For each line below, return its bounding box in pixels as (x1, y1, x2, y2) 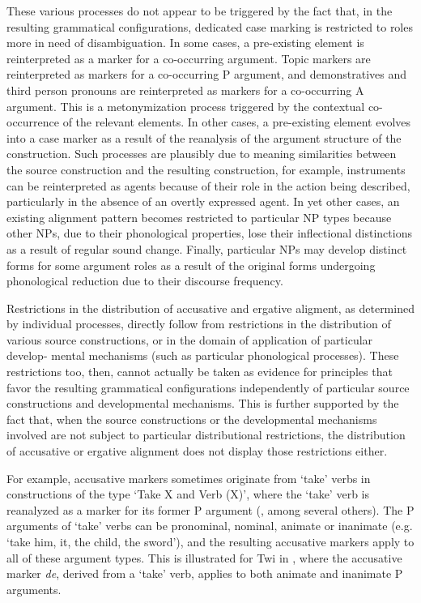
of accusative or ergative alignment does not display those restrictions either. (6, 443, 388, 460)
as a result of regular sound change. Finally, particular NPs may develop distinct (6, 240, 407, 257)
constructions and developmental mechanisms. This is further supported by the (6, 395, 399, 412)
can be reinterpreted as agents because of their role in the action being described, (6, 177, 410, 194)
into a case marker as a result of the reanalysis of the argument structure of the (6, 129, 402, 146)
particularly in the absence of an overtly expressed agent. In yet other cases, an (6, 193, 400, 210)
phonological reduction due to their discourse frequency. (6, 272, 283, 289)
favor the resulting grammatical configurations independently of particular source (6, 378, 410, 396)
